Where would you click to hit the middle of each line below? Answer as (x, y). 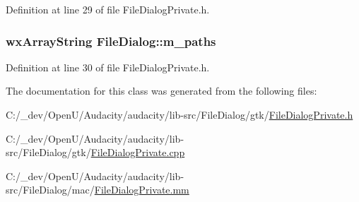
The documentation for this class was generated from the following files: (161, 91)
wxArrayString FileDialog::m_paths (111, 41)
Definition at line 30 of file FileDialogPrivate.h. (108, 67)
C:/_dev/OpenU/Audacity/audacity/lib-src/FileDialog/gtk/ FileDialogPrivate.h (179, 114)
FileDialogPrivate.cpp (138, 152)
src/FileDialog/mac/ (50, 190)
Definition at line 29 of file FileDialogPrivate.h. (108, 9)
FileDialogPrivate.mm (142, 190)
